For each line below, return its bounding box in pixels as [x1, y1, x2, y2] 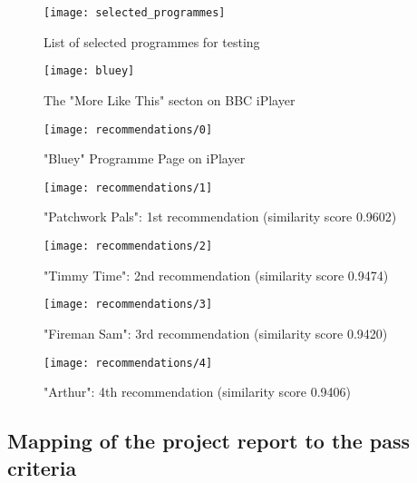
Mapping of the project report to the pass [7, 427, 411, 455]
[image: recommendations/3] [44, 298, 213, 311]
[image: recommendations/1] [44, 181, 213, 194]
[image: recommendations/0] [44, 123, 213, 136]
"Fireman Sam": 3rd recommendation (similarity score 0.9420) [44, 323, 388, 342]
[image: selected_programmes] [44, 6, 226, 19]
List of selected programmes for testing [44, 32, 260, 51]
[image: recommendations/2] [44, 240, 213, 252]
